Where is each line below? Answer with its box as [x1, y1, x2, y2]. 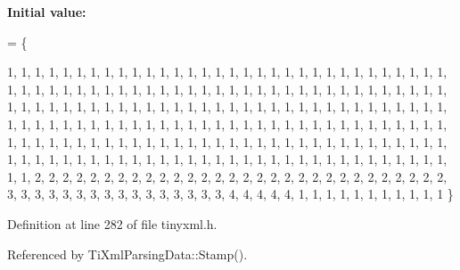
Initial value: [7, 3, 86, 20]
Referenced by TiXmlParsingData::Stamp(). [7, 244, 248, 263]
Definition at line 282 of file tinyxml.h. [7, 214, 218, 233]
